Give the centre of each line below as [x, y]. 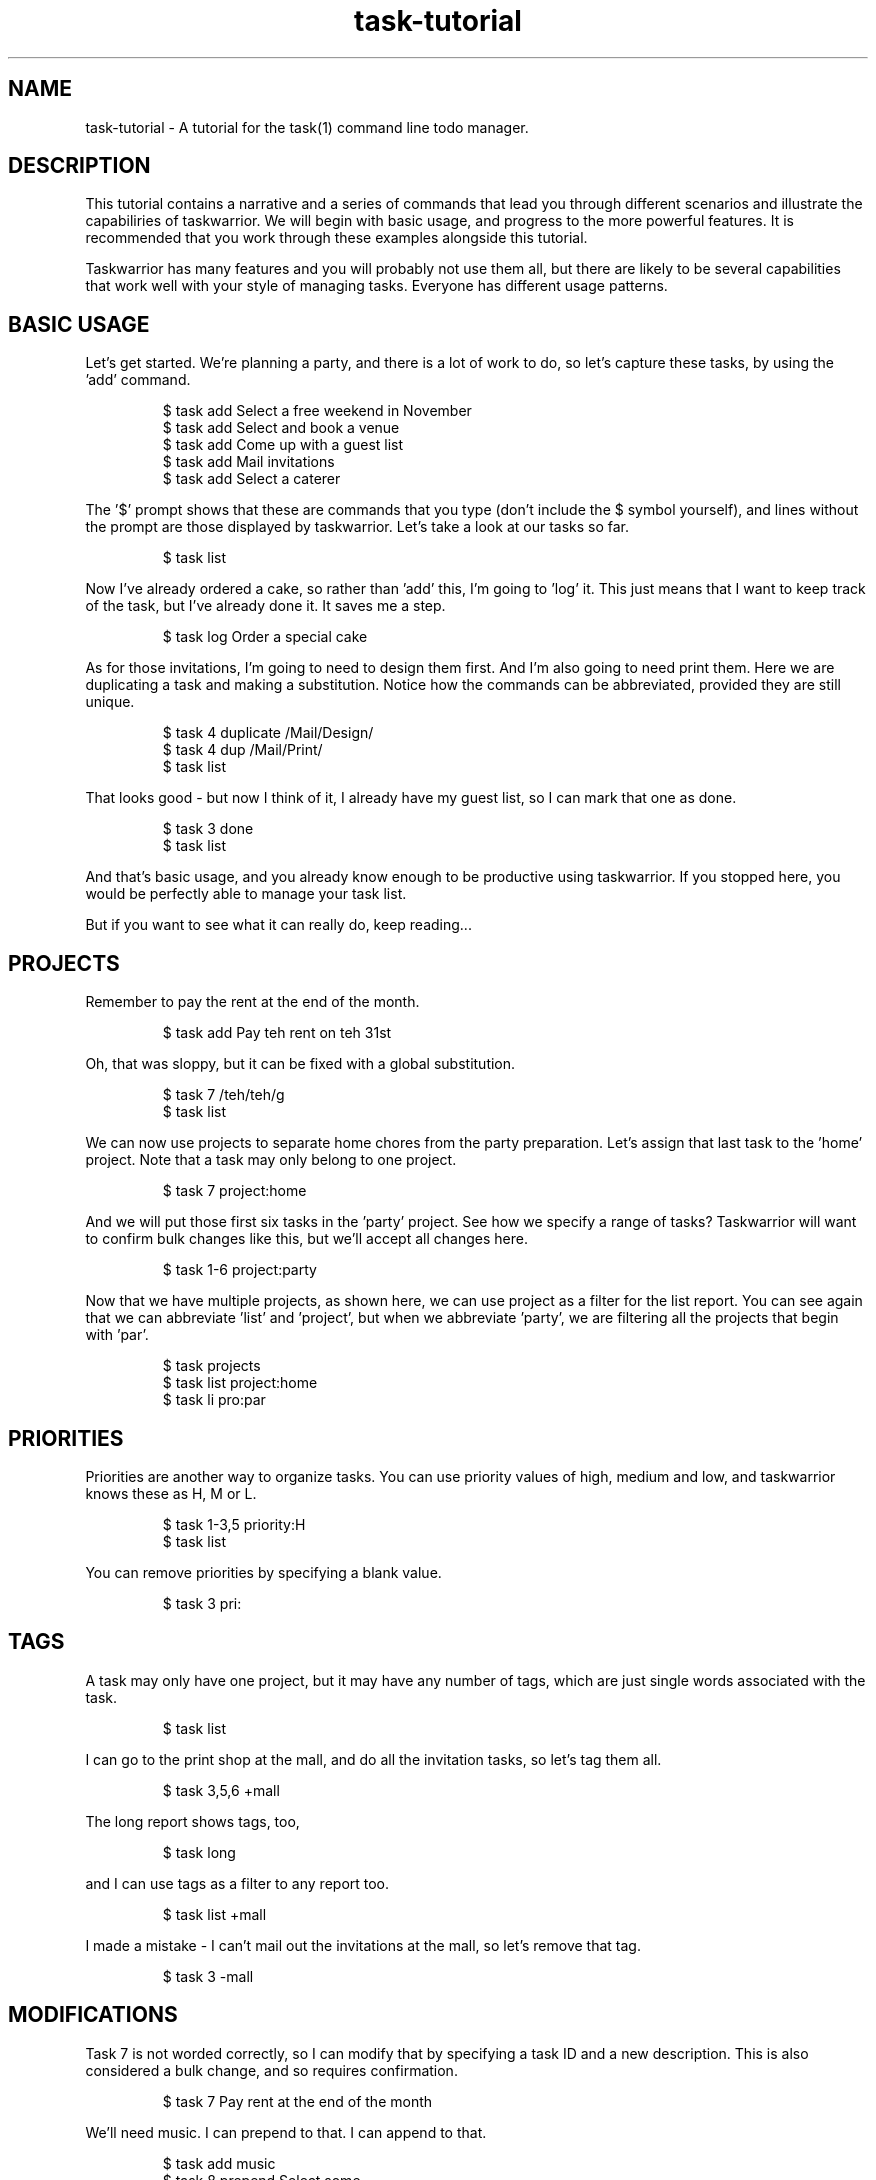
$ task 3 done [208, 829]
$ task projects [211, 1366]
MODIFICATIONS [93, 2015]
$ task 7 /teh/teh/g [223, 1095]
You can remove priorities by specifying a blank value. [263, 1572]
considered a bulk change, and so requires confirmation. [271, 2070]
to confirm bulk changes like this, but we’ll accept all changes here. [306, 1239]
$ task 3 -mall [208, 1976]
